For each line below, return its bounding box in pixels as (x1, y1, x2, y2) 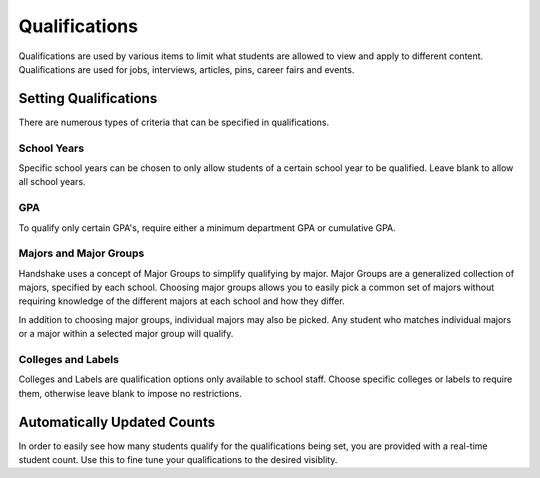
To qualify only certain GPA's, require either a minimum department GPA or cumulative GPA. (18, 221, 397, 234)
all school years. (18, 176, 86, 188)
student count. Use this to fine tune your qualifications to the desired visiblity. (18, 454, 338, 466)
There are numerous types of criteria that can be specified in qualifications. (18, 116, 330, 128)
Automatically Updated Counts (18, 413, 215, 430)
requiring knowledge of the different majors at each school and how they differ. (18, 295, 345, 307)
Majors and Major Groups (18, 246, 145, 260)
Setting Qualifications (18, 90, 158, 107)
